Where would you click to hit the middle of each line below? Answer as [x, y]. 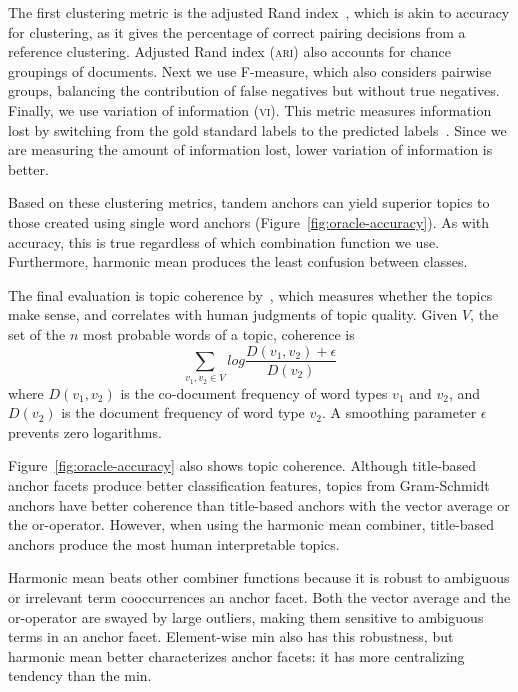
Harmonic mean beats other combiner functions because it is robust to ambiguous [259, 577]
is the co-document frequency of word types [254, 392]
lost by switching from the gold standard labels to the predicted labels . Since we [257, 129]
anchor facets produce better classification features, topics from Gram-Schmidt [249, 485]
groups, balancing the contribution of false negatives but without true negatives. [254, 90]
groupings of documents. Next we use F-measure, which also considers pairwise [250, 70]
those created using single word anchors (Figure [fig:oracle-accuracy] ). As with [249, 221]
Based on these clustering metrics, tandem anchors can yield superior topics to [249, 202]
